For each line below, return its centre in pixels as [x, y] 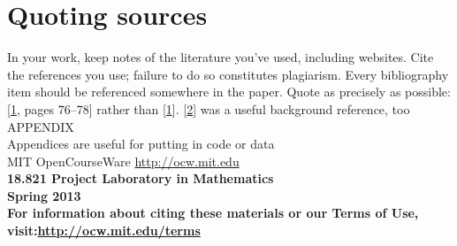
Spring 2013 [44, 195]
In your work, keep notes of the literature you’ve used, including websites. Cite [221, 57]
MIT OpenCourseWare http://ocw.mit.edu [123, 161]
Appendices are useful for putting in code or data [141, 144]
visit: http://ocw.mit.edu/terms [104, 231]
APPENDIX [41, 126]
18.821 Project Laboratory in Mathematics [141, 178]
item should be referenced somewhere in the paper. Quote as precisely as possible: [229, 92]
